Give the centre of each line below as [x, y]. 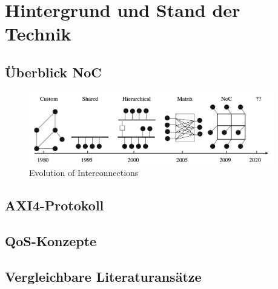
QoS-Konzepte [51, 241]
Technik [38, 34]
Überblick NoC [53, 72]
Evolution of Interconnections [84, 173]
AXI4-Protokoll [55, 205]
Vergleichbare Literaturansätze [103, 276]
